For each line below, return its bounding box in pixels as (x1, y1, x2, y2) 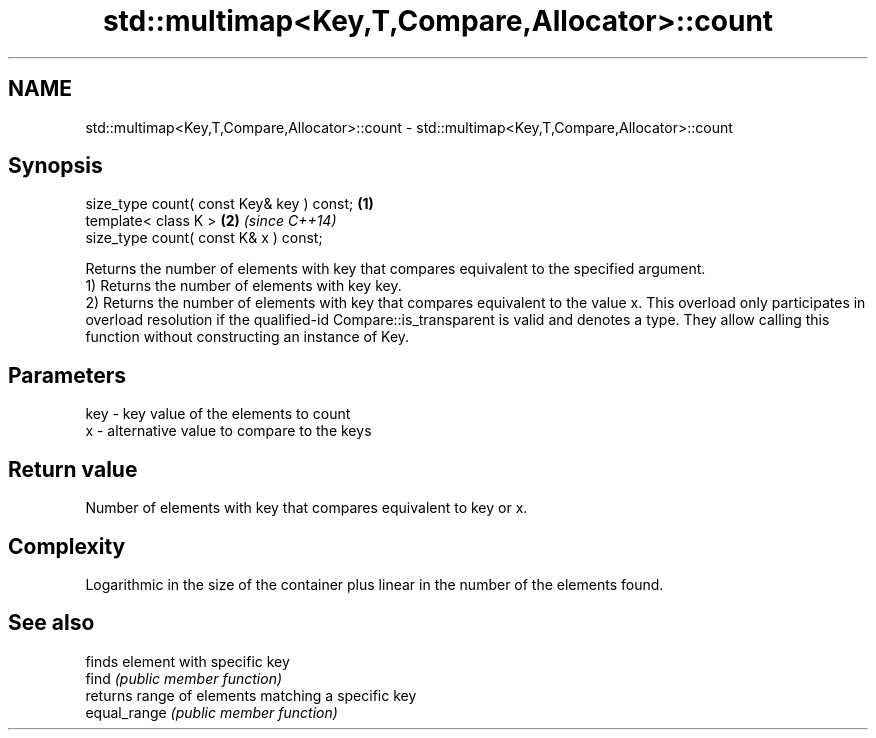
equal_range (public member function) (85, 703, 338, 721)
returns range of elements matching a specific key (85, 686, 417, 704)
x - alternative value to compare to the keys (85, 422, 372, 440)
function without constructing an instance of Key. (85, 328, 410, 346)
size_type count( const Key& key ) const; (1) (85, 195, 374, 213)
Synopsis (8, 153, 103, 179)
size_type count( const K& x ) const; (85, 229, 323, 247)
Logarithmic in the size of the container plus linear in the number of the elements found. (85, 575, 664, 593)
